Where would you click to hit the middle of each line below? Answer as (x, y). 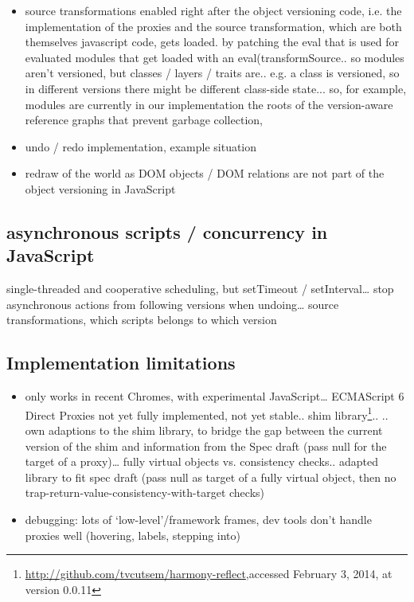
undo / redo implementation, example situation (141, 146)
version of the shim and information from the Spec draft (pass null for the (206, 446)
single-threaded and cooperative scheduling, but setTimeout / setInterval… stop (200, 289)
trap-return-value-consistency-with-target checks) (145, 493)
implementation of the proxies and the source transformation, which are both (213, 26)
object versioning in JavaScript (100, 188)
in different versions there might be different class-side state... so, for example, (216, 88)
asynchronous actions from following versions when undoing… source (173, 304)
